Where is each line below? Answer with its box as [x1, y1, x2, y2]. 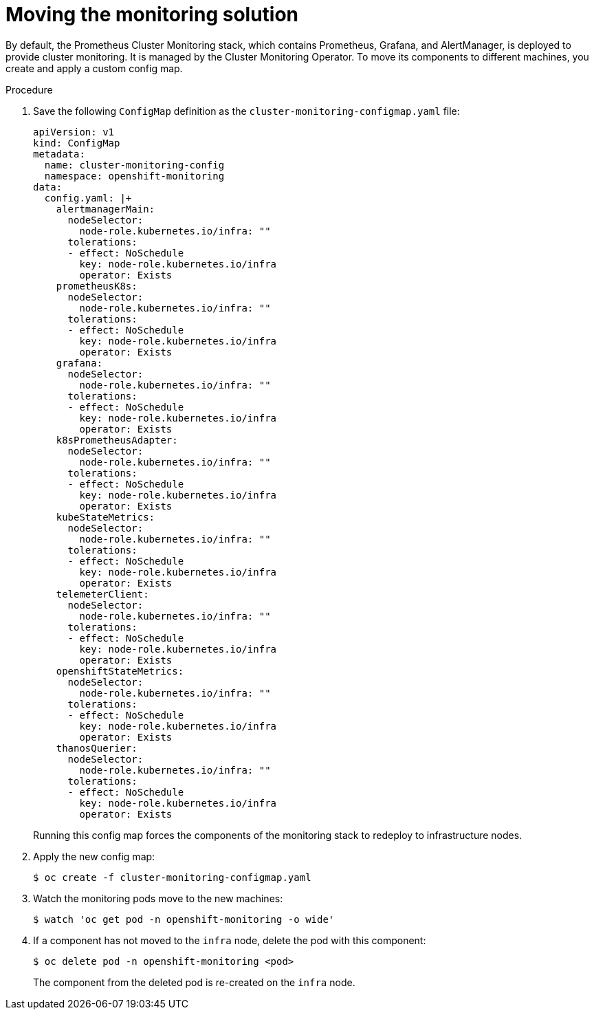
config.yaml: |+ [44, 192, 132, 204]
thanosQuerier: [56, 742, 137, 754]
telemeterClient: [56, 588, 149, 600]
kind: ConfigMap [33, 137, 120, 149]
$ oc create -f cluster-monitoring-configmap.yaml [33, 871, 311, 883]
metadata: [33, 148, 85, 160]
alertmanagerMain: [56, 203, 155, 215]
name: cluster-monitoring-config [44, 159, 225, 171]
